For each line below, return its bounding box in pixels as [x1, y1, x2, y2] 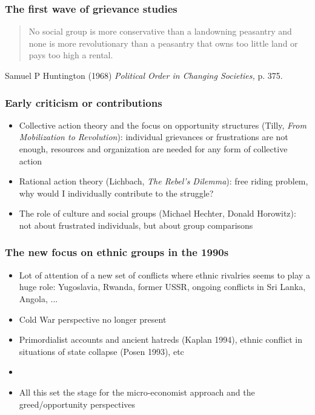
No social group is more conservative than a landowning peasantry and [28, 25, 292, 38]
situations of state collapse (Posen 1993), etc [19, 345, 184, 357]
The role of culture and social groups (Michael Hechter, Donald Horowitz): [19, 207, 296, 220]
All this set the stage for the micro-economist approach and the [19, 385, 255, 398]
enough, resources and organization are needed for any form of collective [19, 143, 288, 155]
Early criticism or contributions [5, 95, 162, 110]
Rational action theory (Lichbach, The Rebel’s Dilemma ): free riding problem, [19, 175, 308, 187]
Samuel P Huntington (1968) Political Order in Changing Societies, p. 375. [5, 69, 283, 81]
